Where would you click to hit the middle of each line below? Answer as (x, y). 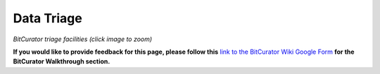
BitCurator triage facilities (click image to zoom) (83, 39)
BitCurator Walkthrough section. (62, 61)
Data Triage (47, 18)
